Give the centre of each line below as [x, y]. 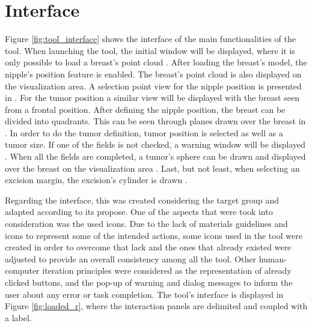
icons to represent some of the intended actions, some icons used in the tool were [154, 235]
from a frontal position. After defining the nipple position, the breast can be [145, 109]
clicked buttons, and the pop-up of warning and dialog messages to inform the [149, 282]
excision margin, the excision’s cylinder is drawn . [96, 180]
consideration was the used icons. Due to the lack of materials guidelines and [146, 224]
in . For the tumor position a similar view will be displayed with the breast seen [152, 98]
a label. [18, 317]
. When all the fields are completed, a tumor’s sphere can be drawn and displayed [155, 156]
